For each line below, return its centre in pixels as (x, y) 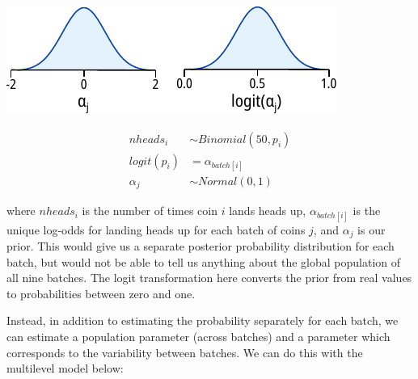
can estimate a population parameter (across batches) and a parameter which (198, 336)
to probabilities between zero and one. (101, 293)
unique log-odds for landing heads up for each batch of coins (156, 229)
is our (372, 229)
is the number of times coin (150, 211)
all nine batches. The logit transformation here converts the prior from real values (209, 278)
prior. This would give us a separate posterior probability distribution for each (201, 245)
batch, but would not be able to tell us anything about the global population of (204, 261)
